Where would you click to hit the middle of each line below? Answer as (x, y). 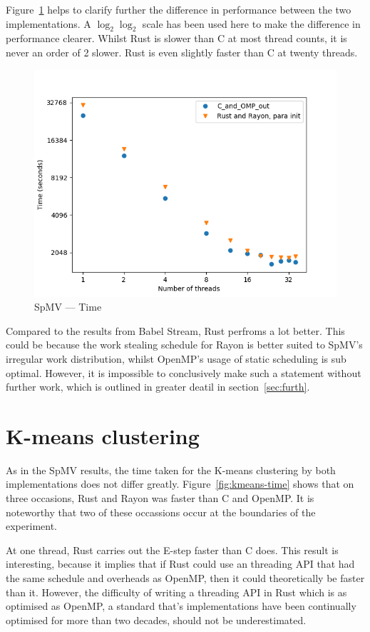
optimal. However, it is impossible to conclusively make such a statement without (184, 372)
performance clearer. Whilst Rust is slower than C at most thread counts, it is (176, 38)
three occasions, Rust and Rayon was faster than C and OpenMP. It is (160, 498)
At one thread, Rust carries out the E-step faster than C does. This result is (172, 550)
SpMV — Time (68, 307)
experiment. (31, 526)
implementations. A (48, 23)
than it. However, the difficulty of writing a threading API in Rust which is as (176, 592)
